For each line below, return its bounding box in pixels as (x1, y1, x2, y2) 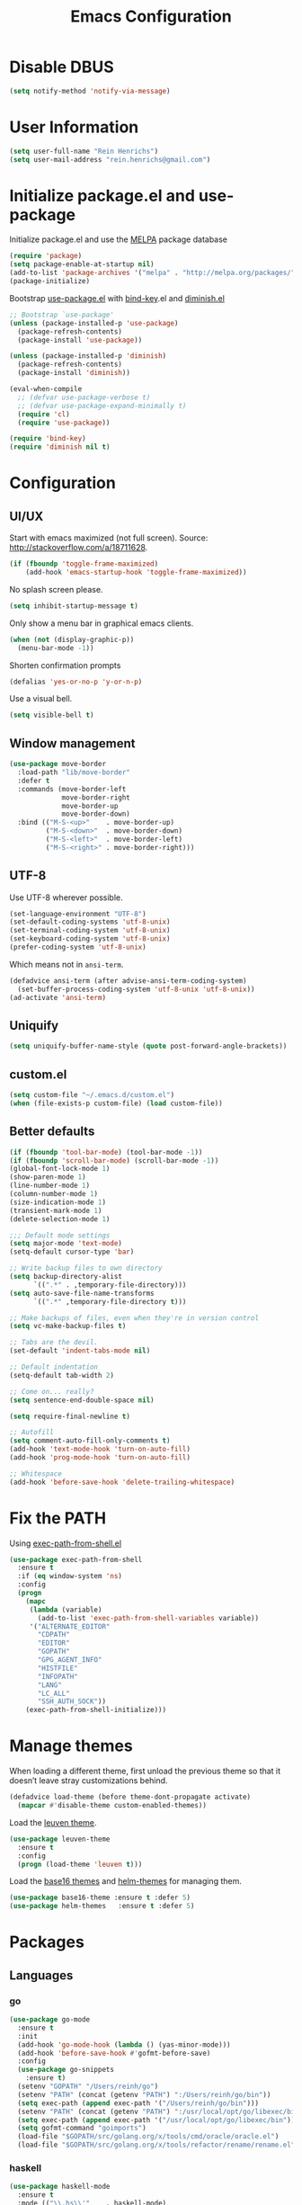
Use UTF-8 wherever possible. (9, 892, 123, 903)
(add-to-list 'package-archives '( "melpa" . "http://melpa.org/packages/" (9, 268, 296, 278)
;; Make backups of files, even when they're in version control (9, 1313, 259, 1323)
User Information (9, 117, 139, 137)
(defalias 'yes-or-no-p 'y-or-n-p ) (9, 677, 143, 686)
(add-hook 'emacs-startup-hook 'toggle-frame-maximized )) (25, 568, 247, 577)
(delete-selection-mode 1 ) (9, 1214, 111, 1224)
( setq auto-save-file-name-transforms (9, 1289, 155, 1298)
